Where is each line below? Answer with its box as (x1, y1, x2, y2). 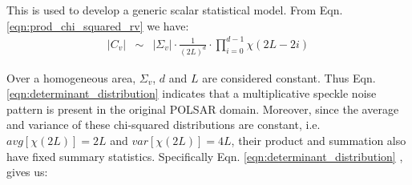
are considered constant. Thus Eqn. (202, 69, 376, 86)
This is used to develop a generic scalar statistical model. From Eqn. (6, 2, 343, 18)
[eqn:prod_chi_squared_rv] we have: (6, 17, 189, 34)
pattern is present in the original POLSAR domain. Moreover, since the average (6, 100, 399, 117)
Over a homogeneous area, (6, 69, 136, 86)
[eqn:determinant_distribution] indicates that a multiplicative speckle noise (6, 85, 377, 102)
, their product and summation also (231, 131, 406, 148)
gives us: (6, 163, 48, 180)
